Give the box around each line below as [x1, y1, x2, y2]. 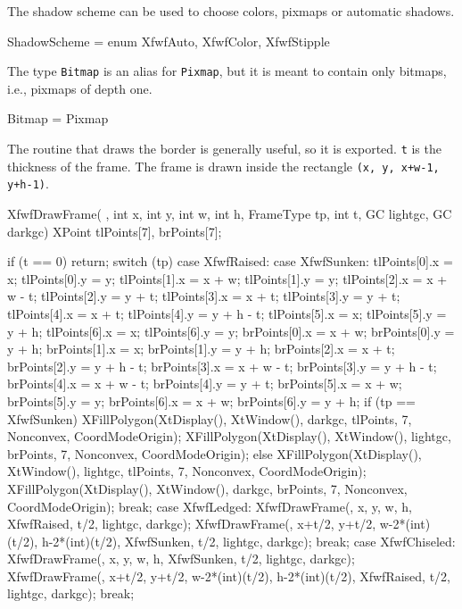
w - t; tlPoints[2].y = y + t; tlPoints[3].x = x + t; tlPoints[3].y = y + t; [7, 287, 400, 305]
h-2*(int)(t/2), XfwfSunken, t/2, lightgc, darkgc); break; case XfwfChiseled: [41, 531, 456, 550]
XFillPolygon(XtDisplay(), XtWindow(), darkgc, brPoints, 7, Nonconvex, [7, 479, 408, 497]
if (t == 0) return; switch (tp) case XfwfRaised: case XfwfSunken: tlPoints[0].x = [7, 252, 453, 271]
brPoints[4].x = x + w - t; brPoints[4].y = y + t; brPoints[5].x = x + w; [7, 374, 402, 393]
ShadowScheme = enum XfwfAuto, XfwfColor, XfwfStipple [7, 31, 330, 50]
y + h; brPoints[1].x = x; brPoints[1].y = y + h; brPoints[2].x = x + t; [7, 339, 395, 358]
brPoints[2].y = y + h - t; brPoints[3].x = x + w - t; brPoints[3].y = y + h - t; [7, 356, 437, 375]
